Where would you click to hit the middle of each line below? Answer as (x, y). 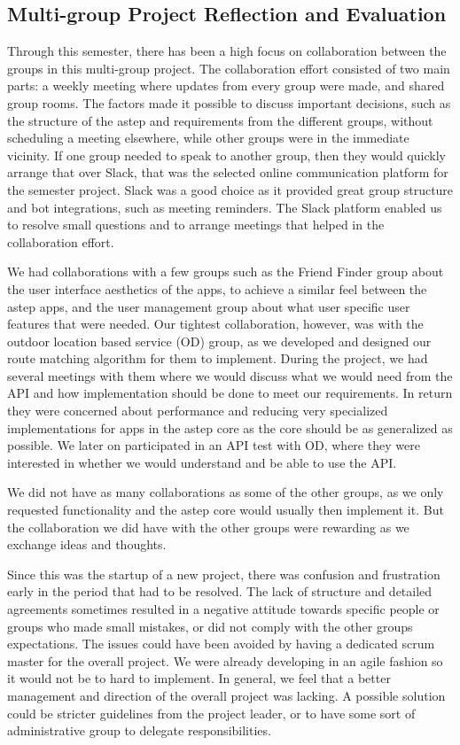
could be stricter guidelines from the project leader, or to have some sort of (211, 713)
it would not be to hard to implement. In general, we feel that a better (199, 678)
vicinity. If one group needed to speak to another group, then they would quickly (226, 155)
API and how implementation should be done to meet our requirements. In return (230, 393)
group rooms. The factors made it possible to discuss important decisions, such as (229, 102)
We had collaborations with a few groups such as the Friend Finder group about (226, 272)
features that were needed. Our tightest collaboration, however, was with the (215, 324)
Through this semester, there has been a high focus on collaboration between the (227, 51)
